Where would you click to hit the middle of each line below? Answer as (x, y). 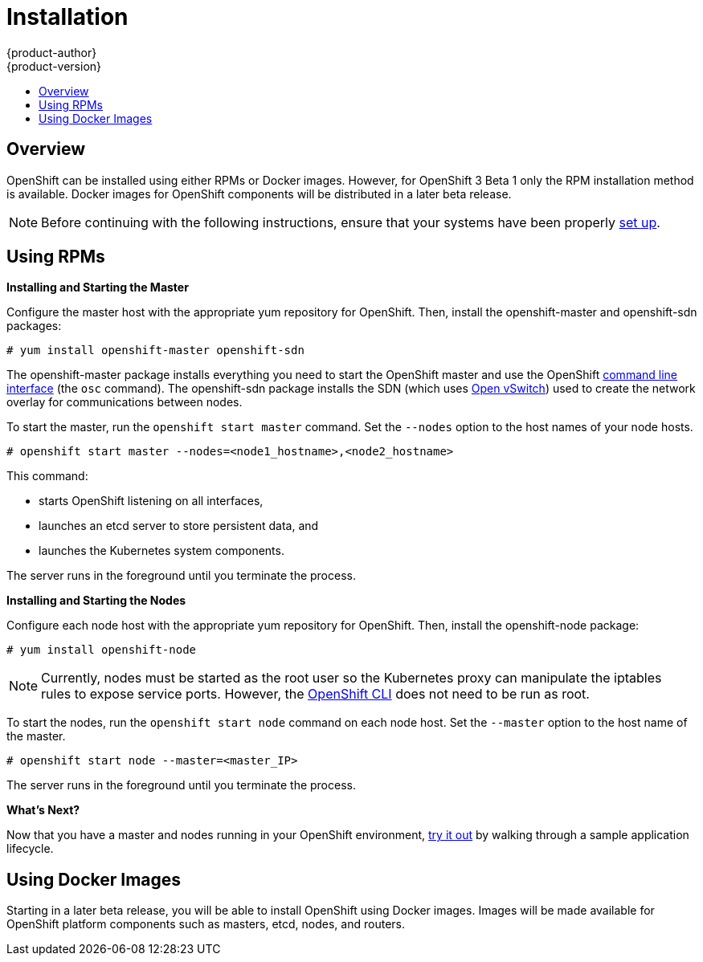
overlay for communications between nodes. (125, 402)
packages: (34, 326)
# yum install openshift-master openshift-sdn (155, 351)
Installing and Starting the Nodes (96, 601)
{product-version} (54, 66)
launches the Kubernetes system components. (161, 551)
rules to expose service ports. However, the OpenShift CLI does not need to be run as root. (315, 694)
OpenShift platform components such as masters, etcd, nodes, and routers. (206, 924)
